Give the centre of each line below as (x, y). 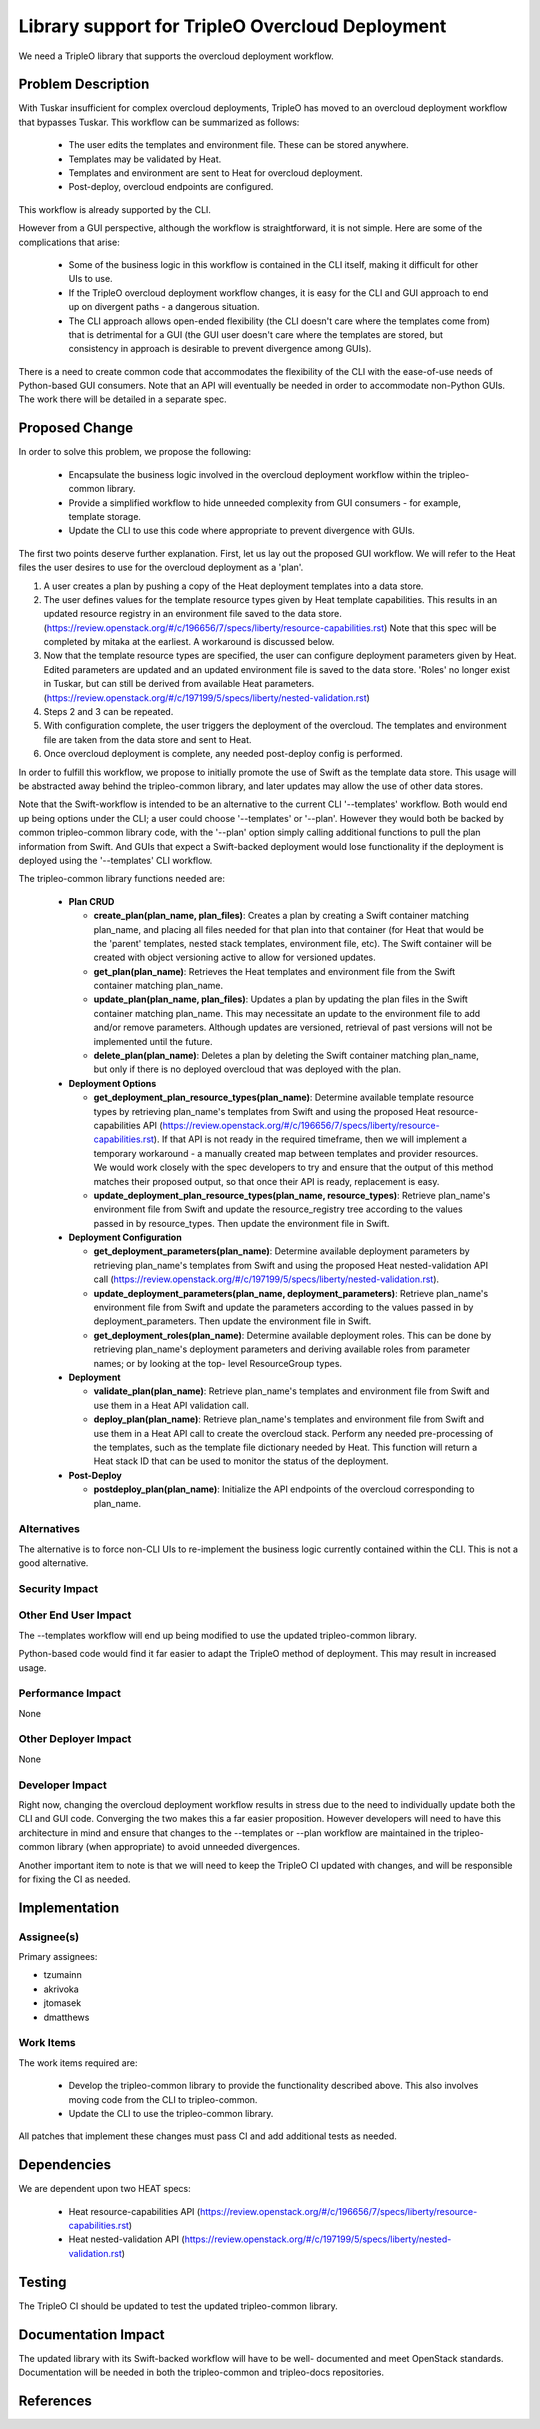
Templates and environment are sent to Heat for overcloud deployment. (216, 173)
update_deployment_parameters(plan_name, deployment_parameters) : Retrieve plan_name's (291, 1293)
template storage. (105, 516)
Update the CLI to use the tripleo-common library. (171, 2113)
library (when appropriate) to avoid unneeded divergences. (178, 1847)
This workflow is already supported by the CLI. (115, 209)
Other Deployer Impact (75, 1739)
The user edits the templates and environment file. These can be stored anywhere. (238, 145)
